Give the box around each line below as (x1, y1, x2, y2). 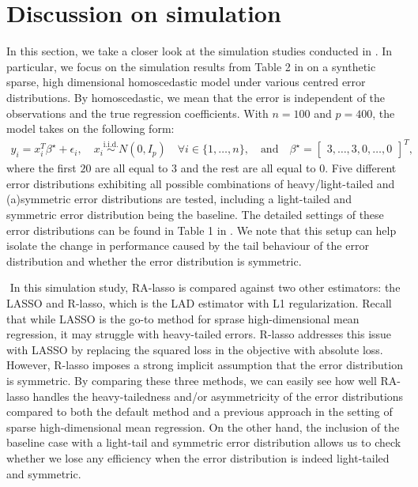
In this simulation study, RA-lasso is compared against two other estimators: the (9, 279, 401, 296)
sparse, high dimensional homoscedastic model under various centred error (6, 74, 366, 90)
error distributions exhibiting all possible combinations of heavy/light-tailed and (6, 175, 395, 191)
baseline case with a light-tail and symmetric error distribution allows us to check (6, 434, 401, 451)
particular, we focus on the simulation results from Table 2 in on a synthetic (6, 58, 376, 74)
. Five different (325, 160, 397, 176)
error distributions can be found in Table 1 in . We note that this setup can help (6, 221, 397, 238)
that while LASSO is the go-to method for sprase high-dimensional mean (6, 310, 360, 327)
